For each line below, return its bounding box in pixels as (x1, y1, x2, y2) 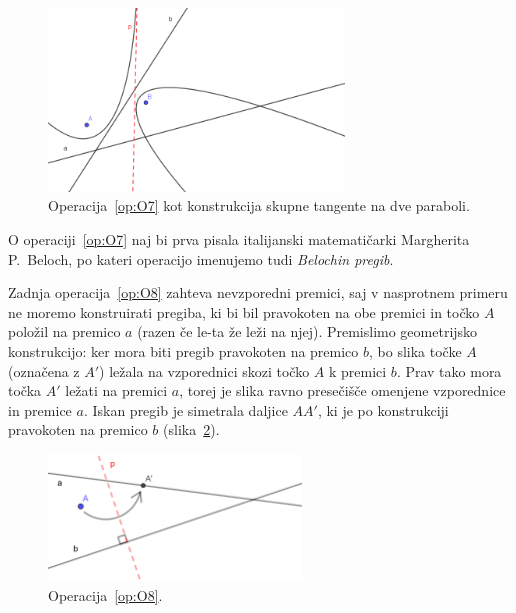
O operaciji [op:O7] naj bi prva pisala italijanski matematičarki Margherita (8, 229, 470, 250)
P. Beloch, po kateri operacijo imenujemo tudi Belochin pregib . (8, 248, 394, 269)
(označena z (8, 360, 80, 381)
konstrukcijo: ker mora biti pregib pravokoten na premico (8, 340, 359, 361)
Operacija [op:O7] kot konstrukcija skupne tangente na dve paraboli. (48, 195, 470, 216)
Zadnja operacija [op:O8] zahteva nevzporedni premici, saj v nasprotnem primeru (8, 282, 508, 303)
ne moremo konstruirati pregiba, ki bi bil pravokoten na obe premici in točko (8, 301, 480, 322)
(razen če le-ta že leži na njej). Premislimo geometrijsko (137, 321, 478, 342)
